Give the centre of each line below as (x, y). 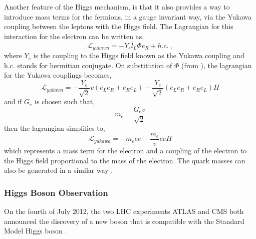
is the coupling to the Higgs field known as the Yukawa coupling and (139, 55)
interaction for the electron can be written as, (74, 36)
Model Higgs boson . (36, 231)
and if (13, 101)
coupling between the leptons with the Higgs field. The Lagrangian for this (119, 26)
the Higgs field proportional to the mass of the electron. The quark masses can (125, 160)
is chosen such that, (65, 101)
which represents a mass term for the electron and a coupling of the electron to (125, 150)
